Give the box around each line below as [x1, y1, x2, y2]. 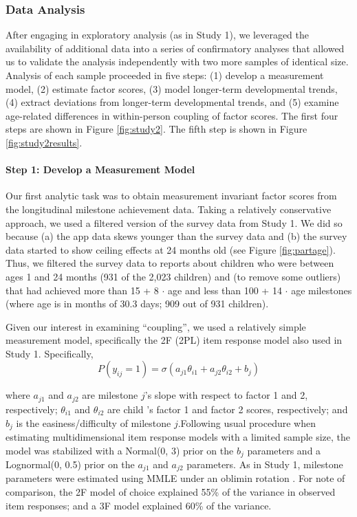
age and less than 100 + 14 [168, 283, 282, 297]
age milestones [291, 283, 352, 297]
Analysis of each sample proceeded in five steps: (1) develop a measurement [6, 68, 324, 82]
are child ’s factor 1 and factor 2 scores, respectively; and [107, 401, 348, 416]
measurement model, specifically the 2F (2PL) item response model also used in [6, 333, 343, 347]
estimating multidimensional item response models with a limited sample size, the [6, 429, 351, 443]
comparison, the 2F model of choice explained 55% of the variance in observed [6, 485, 336, 499]
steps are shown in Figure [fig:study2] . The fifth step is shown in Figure [6, 122, 307, 136]
